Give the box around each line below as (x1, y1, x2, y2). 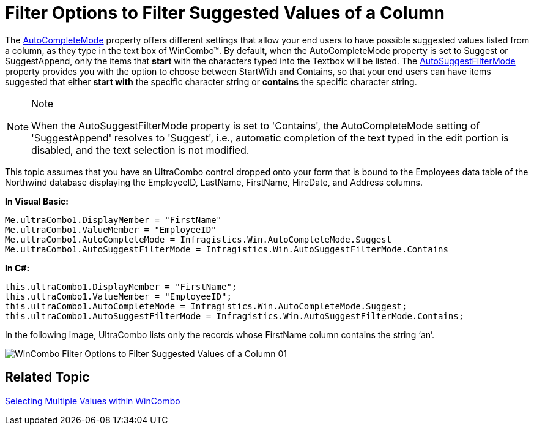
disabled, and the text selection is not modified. (31, 143, 250, 156)
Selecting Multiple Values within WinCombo (5, 395, 180, 406)
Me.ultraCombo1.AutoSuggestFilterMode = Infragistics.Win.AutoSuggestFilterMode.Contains (5, 244, 448, 254)
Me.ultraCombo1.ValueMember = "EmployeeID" (5, 224, 217, 235)
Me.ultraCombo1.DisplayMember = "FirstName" (5, 214, 222, 225)
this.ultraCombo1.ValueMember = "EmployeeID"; (5, 291, 232, 301)
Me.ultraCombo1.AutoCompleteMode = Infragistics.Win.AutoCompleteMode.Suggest (5, 234, 392, 244)
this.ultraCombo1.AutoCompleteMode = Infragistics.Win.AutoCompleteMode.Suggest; (5, 301, 407, 311)
